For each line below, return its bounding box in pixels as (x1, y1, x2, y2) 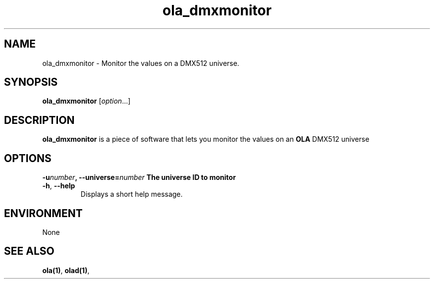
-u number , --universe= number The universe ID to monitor (42, 173, 236, 182)
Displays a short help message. (80, 190, 183, 199)
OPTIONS (4, 152, 52, 165)
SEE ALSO (4, 245, 54, 258)
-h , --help (42, 181, 75, 190)
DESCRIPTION (4, 113, 75, 126)
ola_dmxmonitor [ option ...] (42, 97, 131, 106)
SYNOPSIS (4, 76, 58, 89)
